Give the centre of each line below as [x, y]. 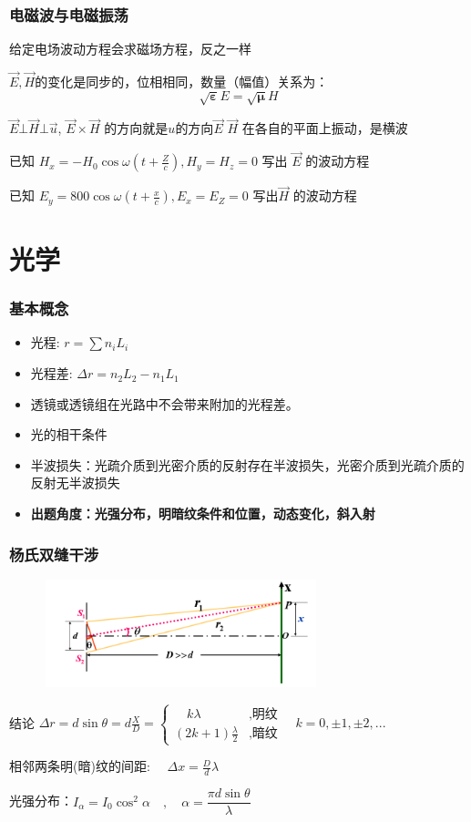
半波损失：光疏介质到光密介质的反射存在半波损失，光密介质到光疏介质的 [247, 464]
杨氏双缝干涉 [54, 554]
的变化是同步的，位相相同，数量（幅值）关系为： [182, 82]
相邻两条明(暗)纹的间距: [80, 766]
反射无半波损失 [75, 483]
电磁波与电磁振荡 [69, 14]
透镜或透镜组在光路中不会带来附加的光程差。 [164, 403]
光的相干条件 [69, 434]
